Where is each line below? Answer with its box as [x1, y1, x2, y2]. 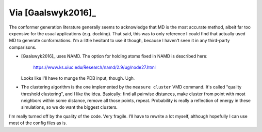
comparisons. [9, 44, 36, 50]
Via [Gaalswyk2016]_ [9, 7, 97, 18]
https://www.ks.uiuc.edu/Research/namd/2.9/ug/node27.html [33, 64, 156, 70]
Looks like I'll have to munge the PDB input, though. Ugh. [21, 75, 135, 81]
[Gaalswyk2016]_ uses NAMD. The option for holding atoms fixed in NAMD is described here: [21, 53, 208, 59]
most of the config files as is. [9, 120, 67, 126]
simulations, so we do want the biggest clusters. [21, 104, 118, 110]
